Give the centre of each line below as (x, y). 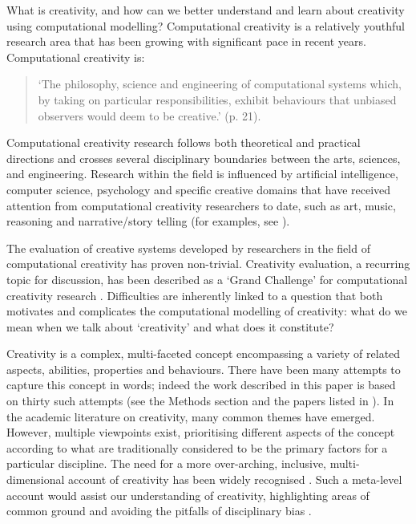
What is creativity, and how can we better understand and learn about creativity (206, 10)
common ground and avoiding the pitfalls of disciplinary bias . (159, 511)
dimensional (36, 479)
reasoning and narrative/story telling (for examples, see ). (148, 221)
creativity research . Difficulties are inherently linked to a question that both (195, 295)
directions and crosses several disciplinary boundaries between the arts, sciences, (204, 158)
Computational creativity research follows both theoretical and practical (184, 142)
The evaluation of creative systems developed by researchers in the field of (188, 248)
